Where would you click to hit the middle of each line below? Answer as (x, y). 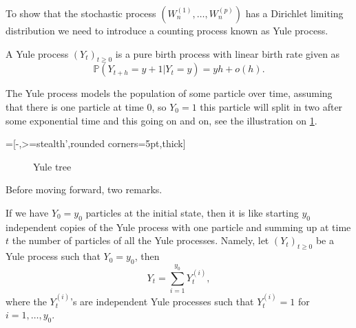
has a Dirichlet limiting (294, 13)
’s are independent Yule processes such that (162, 301)
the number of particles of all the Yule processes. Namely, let (140, 240)
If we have (27, 212)
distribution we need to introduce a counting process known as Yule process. (167, 30)
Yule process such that (53, 256)
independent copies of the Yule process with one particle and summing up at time (178, 227)
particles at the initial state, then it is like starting (192, 212)
